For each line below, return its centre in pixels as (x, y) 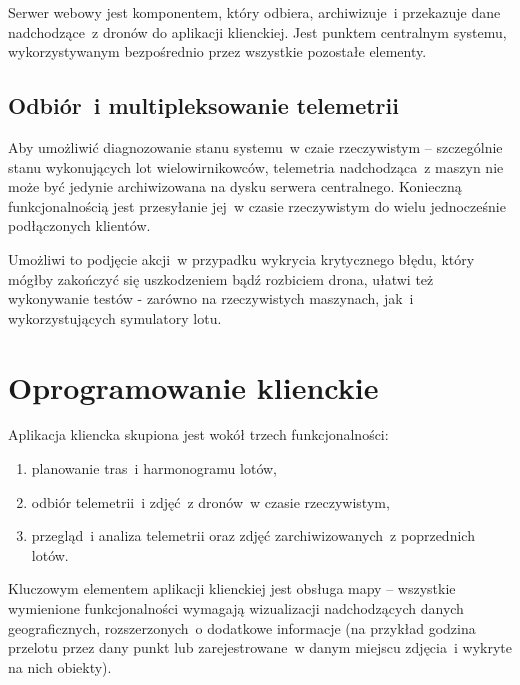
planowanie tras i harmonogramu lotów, (154, 468)
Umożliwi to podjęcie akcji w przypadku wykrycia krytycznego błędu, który (241, 258)
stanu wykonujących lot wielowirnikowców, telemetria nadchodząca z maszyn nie (256, 166)
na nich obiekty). (60, 666)
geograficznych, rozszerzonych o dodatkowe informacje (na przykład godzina (242, 627)
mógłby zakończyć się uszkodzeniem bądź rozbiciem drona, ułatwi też (221, 278)
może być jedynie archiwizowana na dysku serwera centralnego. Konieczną (235, 186)
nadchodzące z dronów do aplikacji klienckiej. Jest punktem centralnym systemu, (257, 31)
